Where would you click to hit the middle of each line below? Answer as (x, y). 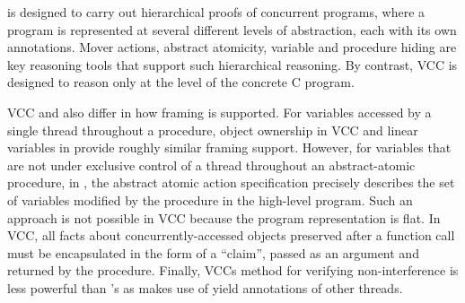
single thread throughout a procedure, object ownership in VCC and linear (213, 130)
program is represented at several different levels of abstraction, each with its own (232, 29)
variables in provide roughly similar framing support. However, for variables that (229, 147)
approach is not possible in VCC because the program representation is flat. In (224, 217)
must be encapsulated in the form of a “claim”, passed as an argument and (213, 252)
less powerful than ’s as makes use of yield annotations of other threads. (205, 287)
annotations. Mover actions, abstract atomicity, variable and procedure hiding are (232, 47)
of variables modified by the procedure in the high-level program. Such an (210, 199)
